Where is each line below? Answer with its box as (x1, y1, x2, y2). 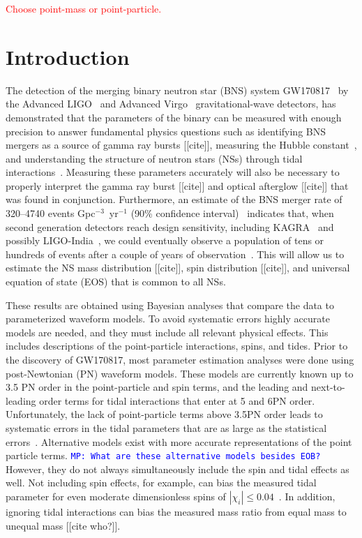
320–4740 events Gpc (6, 206, 96, 221)
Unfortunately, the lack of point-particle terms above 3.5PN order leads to (6, 407, 323, 421)
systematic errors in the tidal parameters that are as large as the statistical (6, 420, 327, 435)
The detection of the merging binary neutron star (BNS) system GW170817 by (6, 82, 349, 97)
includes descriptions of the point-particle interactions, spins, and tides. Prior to (6, 338, 348, 353)
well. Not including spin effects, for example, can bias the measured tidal (6, 475, 317, 490)
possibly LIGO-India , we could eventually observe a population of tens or (6, 233, 324, 248)
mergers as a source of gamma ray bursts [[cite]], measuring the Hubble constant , (6, 137, 357, 152)
